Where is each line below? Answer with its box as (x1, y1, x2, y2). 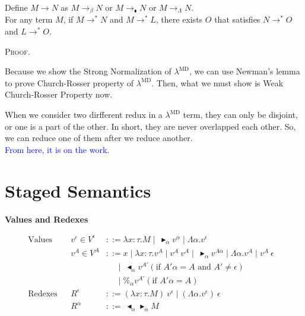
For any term (5, 13, 53, 26)
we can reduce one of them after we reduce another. (5, 132, 193, 144)
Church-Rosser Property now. (5, 88, 113, 101)
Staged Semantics (5, 178, 151, 202)
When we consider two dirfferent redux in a (5, 108, 163, 121)
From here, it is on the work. (5, 143, 110, 155)
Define (5, 1, 28, 13)
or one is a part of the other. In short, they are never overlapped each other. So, (5, 120, 296, 132)
